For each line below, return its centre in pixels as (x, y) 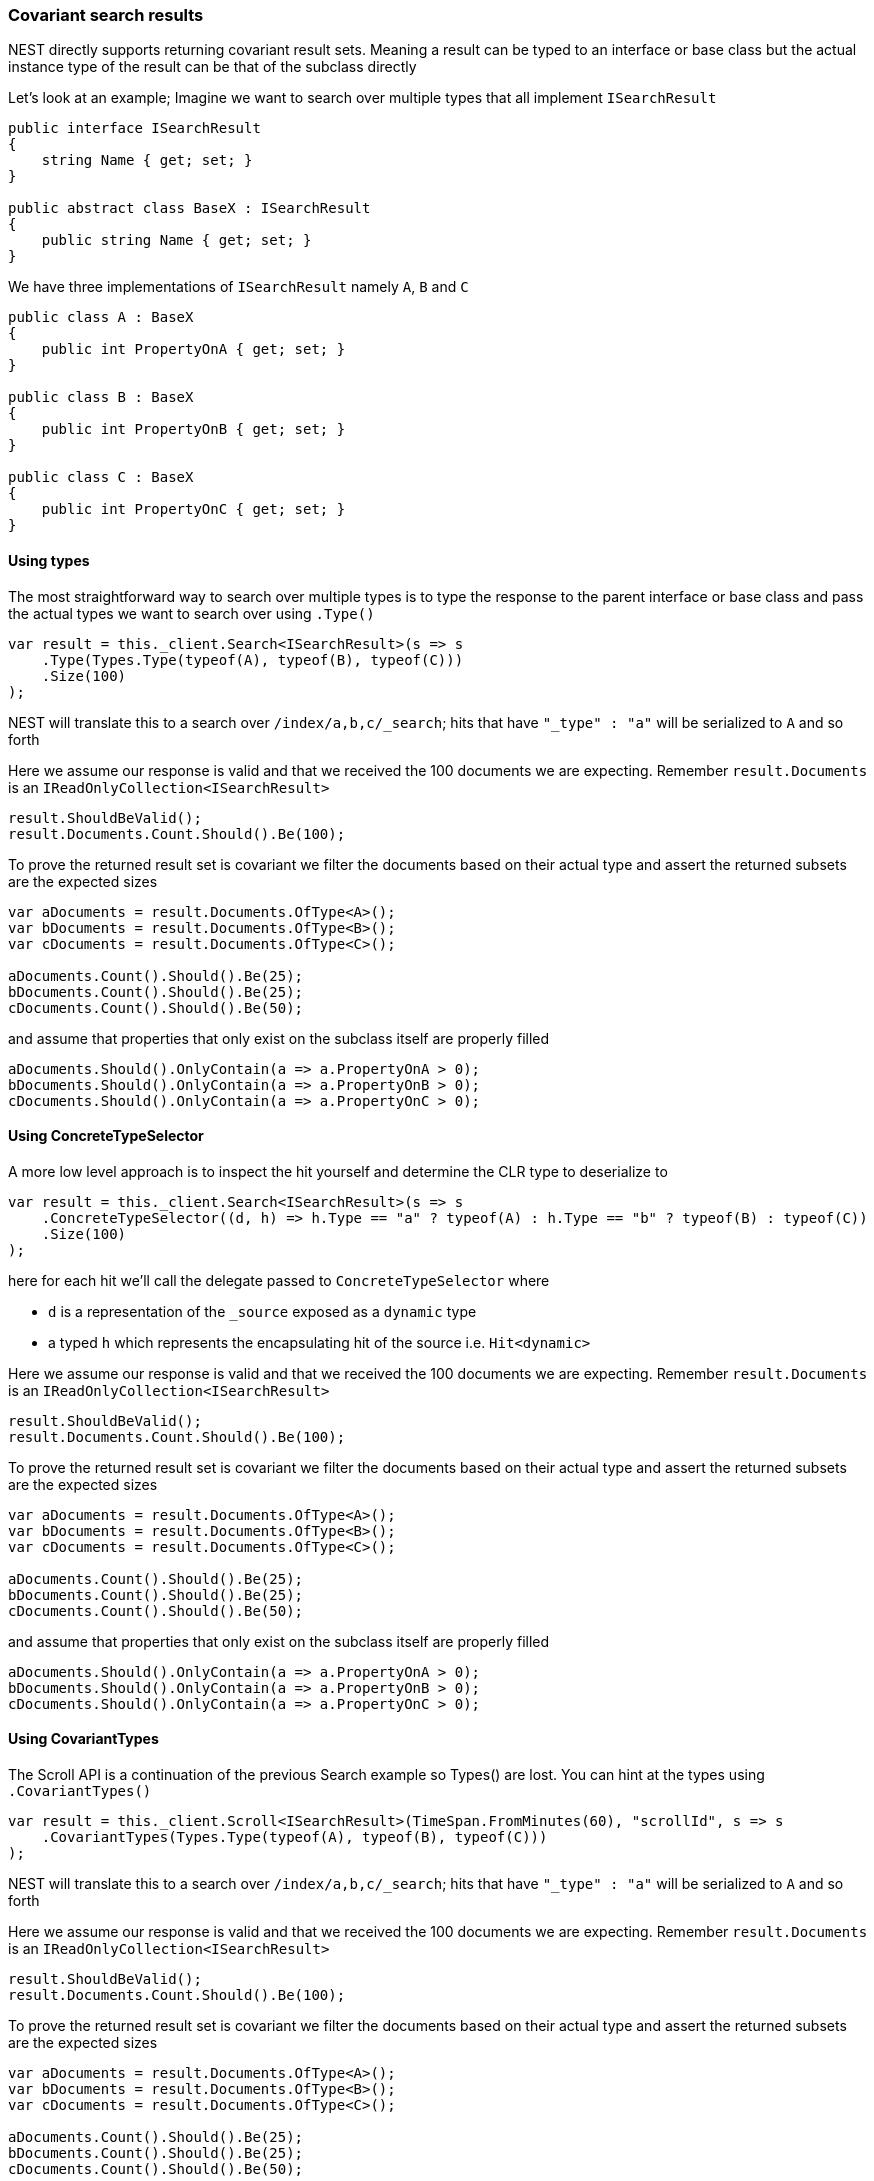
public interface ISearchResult (134, 128)
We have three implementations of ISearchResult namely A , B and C (238, 287)
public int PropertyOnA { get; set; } (193, 349)
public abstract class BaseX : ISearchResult (189, 208)
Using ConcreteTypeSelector (106, 1136)
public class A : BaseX (101, 317)
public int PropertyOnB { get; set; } (193, 429)
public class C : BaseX (101, 477)
